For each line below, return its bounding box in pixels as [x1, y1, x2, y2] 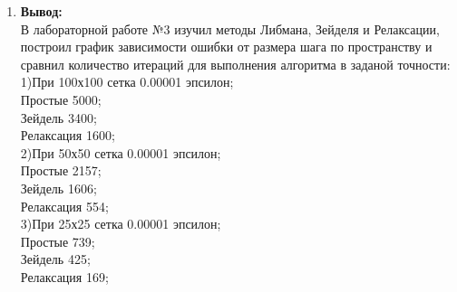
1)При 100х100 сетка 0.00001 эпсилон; [20, 72, 234, 91]
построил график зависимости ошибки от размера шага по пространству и [20, 37, 433, 56]
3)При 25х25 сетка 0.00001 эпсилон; [20, 214, 221, 233]
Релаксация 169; [20, 267, 109, 286]
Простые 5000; [20, 89, 102, 108]
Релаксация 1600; [20, 126, 115, 145]
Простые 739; [20, 231, 95, 250]
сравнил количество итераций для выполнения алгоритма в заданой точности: [20, 54, 451, 73]
